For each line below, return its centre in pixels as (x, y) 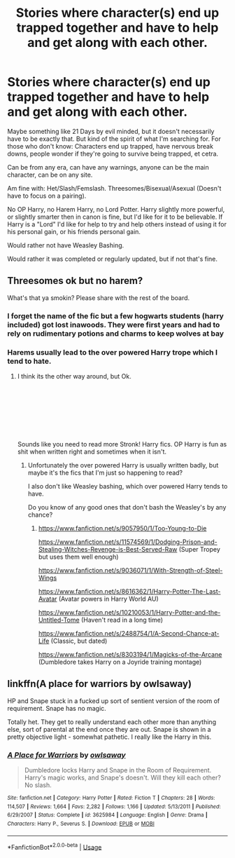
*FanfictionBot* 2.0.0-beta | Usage (55, 846)
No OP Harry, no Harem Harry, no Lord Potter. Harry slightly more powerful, (116, 209)
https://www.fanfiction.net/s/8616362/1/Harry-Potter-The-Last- (129, 591)
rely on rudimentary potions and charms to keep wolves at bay (116, 333)
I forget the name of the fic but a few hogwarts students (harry (115, 315)
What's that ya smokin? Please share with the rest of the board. (99, 298)
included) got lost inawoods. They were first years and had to (114, 325)
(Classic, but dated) (79, 641)
